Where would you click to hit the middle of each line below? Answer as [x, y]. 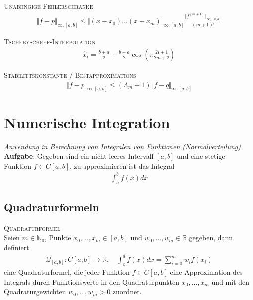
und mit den [230, 281]
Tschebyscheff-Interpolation [50, 42]
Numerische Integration [87, 122]
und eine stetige [201, 156]
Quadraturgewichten [35, 291]
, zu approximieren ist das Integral [122, 165]
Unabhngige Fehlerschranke [49, 6]
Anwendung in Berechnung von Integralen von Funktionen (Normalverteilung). [124, 146]
